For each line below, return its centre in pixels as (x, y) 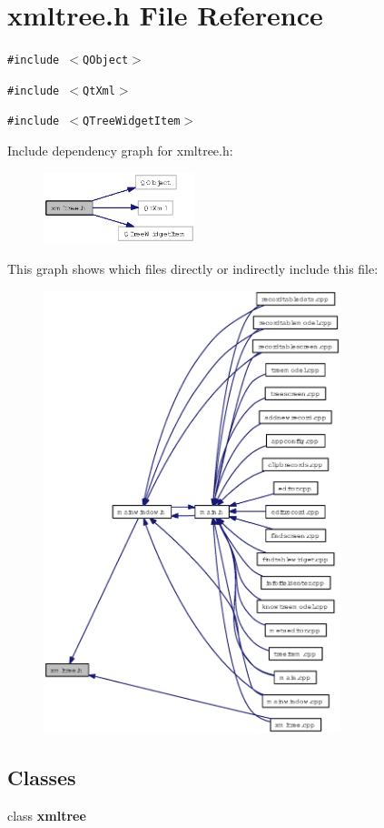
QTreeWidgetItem (132, 121)
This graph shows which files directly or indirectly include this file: (193, 268)
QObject (106, 61)
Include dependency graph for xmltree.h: (120, 151)
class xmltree (47, 816)
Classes (42, 778)
